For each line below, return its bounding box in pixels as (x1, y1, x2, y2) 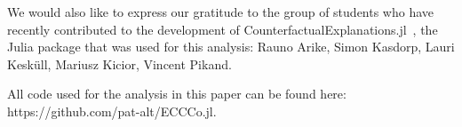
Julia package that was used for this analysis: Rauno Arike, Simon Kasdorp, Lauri (7, 37, 455, 56)
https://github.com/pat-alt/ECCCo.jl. (7, 101, 217, 120)
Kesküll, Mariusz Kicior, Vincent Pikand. (7, 54, 232, 73)
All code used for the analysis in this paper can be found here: (7, 84, 346, 103)
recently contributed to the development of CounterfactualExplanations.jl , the (7, 20, 438, 38)
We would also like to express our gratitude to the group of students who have (7, 3, 434, 20)
